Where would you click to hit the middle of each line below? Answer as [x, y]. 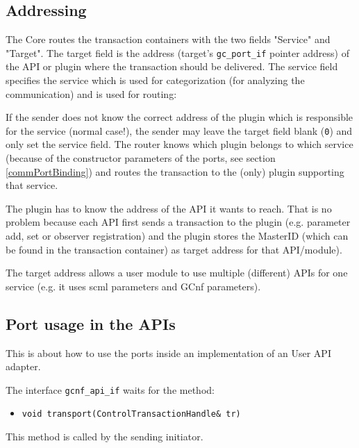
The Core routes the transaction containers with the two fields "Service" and [168, 39]
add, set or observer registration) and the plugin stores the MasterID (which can [177, 236]
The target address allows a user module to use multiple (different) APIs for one [177, 273]
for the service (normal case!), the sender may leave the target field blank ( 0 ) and [179, 130]
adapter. [23, 366]
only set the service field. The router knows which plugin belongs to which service [179, 144]
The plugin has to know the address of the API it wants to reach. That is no [169, 208]
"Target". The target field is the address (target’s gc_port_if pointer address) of [177, 52]
